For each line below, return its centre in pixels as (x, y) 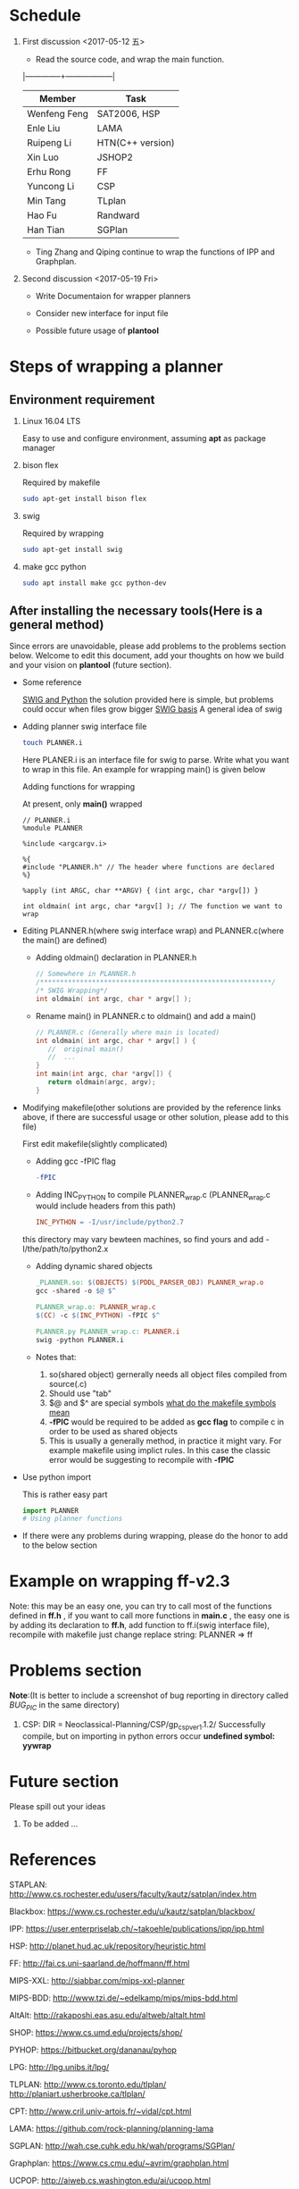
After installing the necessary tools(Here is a (136, 610)
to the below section (60, 1545)
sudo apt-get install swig (72, 549)
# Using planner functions (72, 1519)
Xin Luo (43, 157)
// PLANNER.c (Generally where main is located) (128, 1032)
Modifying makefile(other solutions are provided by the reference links (151, 1107)
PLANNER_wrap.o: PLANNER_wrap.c (96, 1308)
